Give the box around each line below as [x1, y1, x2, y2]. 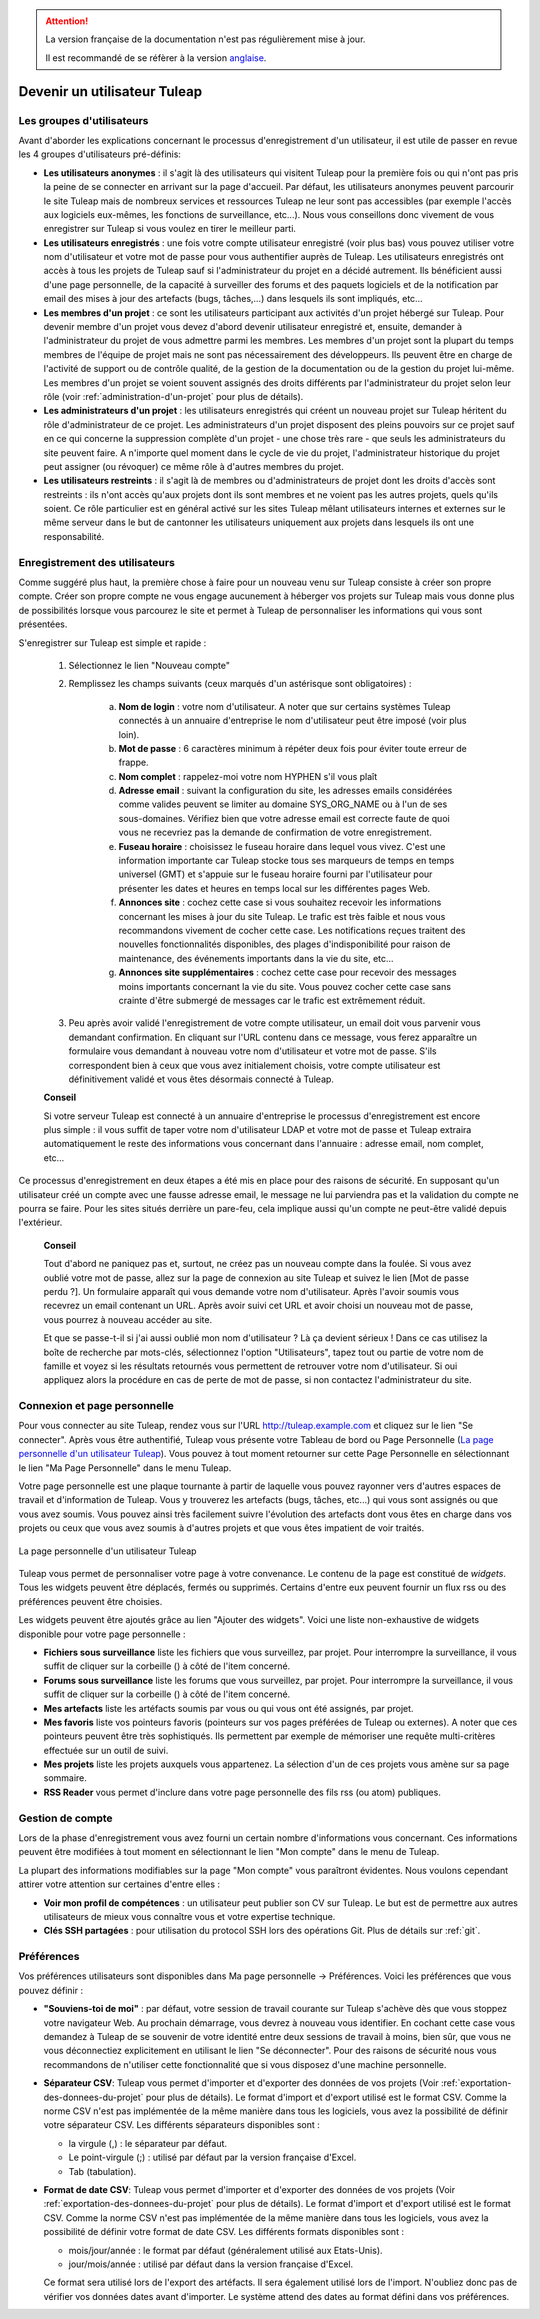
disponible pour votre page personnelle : [18, 1628, 186, 1640]
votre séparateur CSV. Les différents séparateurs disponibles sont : [43, 2119, 320, 2131]
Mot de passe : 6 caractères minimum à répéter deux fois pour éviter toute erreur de [118, 742, 467, 754]
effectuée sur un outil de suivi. [43, 1744, 169, 1756]
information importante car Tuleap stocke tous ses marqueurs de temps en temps [118, 855, 455, 867]
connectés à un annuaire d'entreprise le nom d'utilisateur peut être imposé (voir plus [118, 715, 467, 727]
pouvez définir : [18, 1984, 84, 1996]
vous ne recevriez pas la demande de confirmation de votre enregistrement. [118, 826, 432, 839]
